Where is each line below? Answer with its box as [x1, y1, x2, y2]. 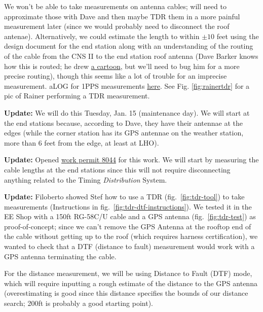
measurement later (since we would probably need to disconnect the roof [4, 21, 230, 31]
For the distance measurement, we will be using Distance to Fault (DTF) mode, [4, 268, 252, 279]
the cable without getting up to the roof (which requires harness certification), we [4, 231, 258, 241]
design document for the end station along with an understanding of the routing [4, 41, 253, 51]
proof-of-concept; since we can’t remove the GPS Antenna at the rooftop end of [4, 221, 251, 231]
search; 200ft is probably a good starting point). [4, 298, 153, 308]
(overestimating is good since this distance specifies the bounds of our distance [4, 288, 248, 298]
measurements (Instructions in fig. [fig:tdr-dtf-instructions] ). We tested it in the [4, 201, 252, 212]
